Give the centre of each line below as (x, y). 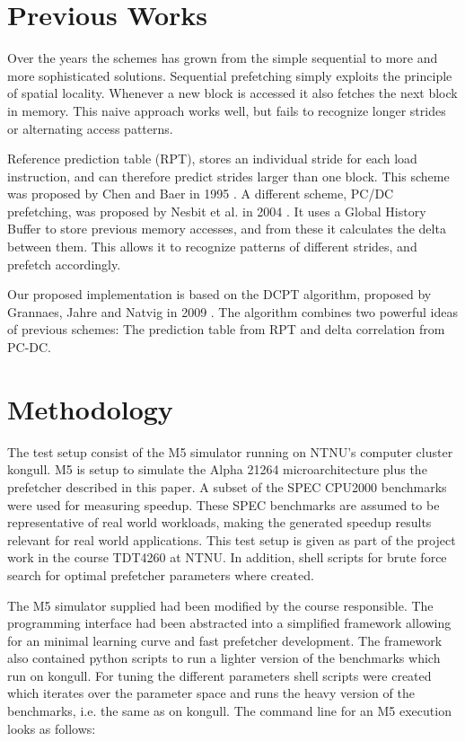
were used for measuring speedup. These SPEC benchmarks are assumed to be (224, 504)
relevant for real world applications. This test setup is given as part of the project (232, 539)
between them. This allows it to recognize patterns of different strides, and (212, 247)
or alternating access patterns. (90, 128)
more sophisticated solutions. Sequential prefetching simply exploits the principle (230, 75)
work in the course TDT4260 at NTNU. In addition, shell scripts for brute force (227, 557)
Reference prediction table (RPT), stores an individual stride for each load (212, 159)
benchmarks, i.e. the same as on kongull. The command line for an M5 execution (229, 711)
